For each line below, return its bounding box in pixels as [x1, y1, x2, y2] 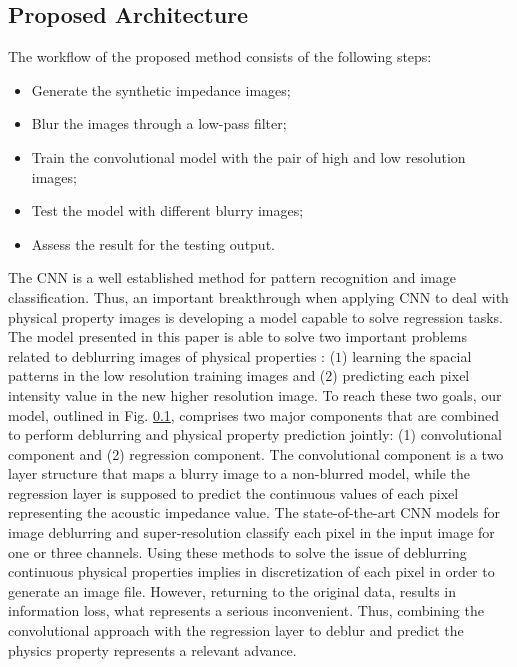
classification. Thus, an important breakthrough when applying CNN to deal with [8, 286, 509, 307]
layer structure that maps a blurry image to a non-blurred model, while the [8, 463, 471, 484]
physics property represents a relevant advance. [8, 639, 297, 660]
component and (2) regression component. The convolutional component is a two [8, 443, 504, 464]
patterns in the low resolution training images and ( [8, 365, 326, 386]
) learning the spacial [342, 345, 472, 366]
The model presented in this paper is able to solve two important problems [8, 326, 468, 347]
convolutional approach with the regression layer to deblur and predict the [8, 620, 464, 641]
